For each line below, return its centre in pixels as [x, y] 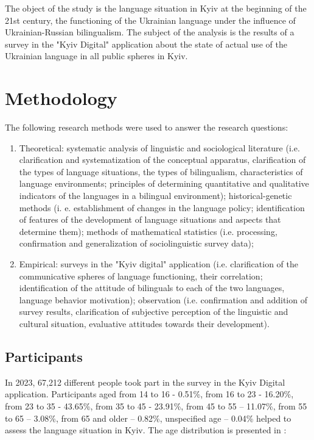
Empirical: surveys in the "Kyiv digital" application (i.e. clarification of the [159, 264]
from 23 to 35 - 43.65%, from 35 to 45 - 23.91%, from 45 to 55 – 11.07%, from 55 [156, 406]
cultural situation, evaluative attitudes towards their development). [144, 323]
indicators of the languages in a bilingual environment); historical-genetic [155, 196]
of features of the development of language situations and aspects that [150, 219]
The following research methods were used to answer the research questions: [147, 127]
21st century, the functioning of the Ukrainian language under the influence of [150, 20]
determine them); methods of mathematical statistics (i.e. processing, [148, 231]
